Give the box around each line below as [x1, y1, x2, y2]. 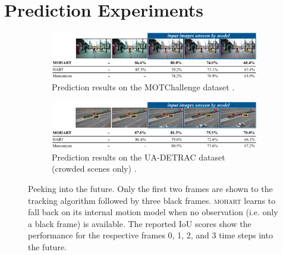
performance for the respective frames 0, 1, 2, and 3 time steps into [28, 229, 273, 241]
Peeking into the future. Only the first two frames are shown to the [28, 182, 273, 194]
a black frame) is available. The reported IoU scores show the [28, 217, 251, 229]
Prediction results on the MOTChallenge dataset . [52, 81, 235, 93]
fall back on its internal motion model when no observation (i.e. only [28, 206, 278, 218]
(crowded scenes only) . [52, 162, 137, 175]
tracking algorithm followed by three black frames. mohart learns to [28, 194, 276, 206]
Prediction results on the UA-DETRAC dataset [52, 150, 225, 163]
